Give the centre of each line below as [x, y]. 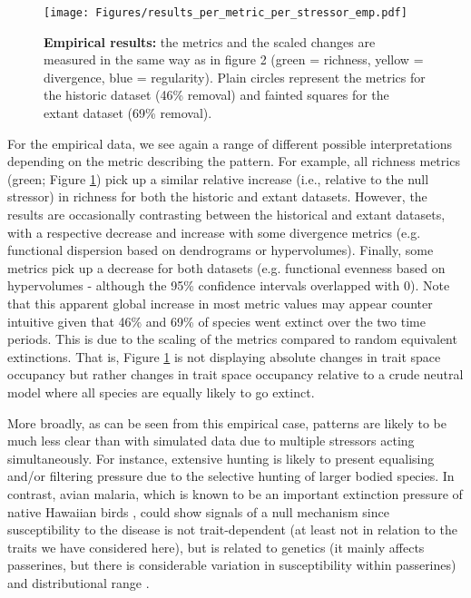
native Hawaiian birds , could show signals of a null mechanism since [198, 511]
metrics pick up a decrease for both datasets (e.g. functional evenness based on [226, 267]
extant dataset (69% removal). [128, 113]
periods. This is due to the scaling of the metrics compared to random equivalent [232, 339]
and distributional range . [78, 582]
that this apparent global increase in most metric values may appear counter [220, 303]
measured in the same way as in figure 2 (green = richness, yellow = [234, 59]
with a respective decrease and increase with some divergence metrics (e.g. [214, 232]
